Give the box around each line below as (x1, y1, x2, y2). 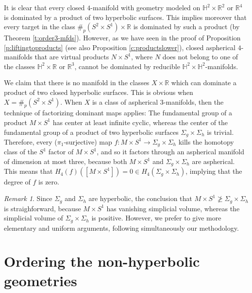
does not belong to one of (162, 52, 238, 62)
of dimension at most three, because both (4, 156, 127, 166)
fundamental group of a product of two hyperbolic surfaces (4, 127, 179, 137)
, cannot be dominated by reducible (74, 61, 180, 71)
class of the (4, 146, 37, 157)
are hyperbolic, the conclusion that (88, 193, 192, 203)
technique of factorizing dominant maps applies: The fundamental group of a (4, 108, 233, 118)
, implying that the (185, 166, 242, 176)
